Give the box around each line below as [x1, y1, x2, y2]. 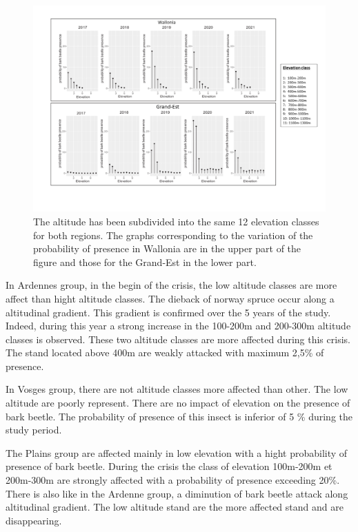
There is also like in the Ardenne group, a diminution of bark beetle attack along [6, 486, 348, 500]
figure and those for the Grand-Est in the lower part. [33, 254, 257, 269]
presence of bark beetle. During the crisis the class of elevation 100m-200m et [6, 459, 332, 473]
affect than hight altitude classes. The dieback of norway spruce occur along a [6, 291, 335, 305]
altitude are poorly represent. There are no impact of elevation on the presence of [6, 396, 350, 410]
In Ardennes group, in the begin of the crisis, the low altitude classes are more [6, 278, 337, 292]
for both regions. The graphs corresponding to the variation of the [33, 227, 313, 242]
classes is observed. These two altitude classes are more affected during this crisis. [6, 331, 350, 346]
